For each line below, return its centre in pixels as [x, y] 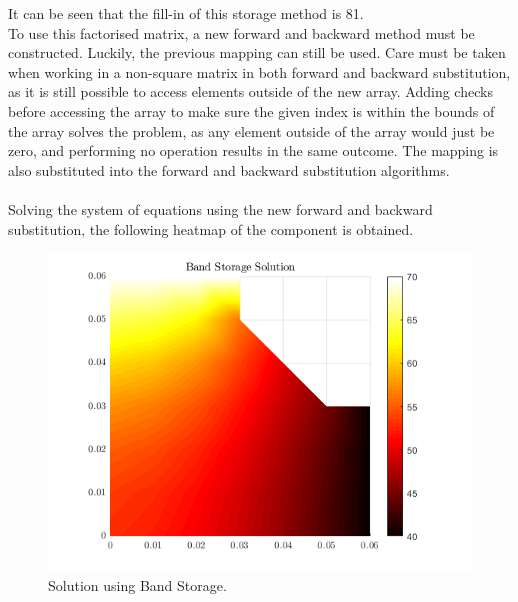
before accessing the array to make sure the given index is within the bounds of [251, 110]
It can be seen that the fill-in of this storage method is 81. [186, 13]
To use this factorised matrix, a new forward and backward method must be [241, 32]
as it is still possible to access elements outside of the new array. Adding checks [250, 91]
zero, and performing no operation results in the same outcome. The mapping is [253, 150]
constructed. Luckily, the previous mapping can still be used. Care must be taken [257, 52]
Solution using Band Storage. [137, 584]
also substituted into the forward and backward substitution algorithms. [229, 169]
